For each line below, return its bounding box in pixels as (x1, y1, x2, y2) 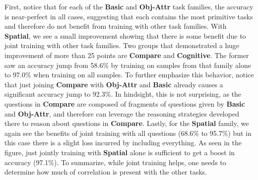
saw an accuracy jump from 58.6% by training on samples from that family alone (4, 60, 251, 70)
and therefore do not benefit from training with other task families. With (4, 21, 227, 31)
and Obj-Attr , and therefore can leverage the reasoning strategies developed (4, 108, 239, 119)
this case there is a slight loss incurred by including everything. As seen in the (4, 137, 242, 148)
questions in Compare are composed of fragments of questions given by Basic (4, 98, 245, 109)
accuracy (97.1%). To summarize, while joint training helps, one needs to (4, 157, 226, 167)
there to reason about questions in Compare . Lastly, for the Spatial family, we (4, 118, 249, 128)
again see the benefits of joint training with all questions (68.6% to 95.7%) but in (4, 127, 252, 138)
